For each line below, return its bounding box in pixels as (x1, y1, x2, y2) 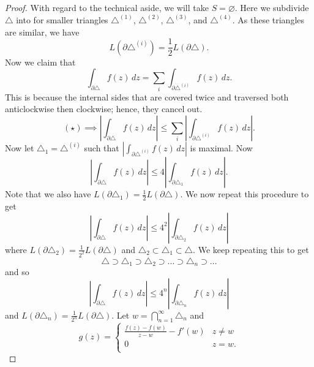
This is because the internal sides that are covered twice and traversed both (5, 90, 289, 103)
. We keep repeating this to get (193, 243, 309, 255)
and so (5, 265, 29, 278)
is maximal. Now (190, 142, 253, 154)
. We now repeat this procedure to (180, 187, 309, 200)
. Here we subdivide (234, 1, 309, 13)
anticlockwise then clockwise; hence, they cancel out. (5, 102, 203, 115)
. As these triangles (232, 13, 305, 26)
